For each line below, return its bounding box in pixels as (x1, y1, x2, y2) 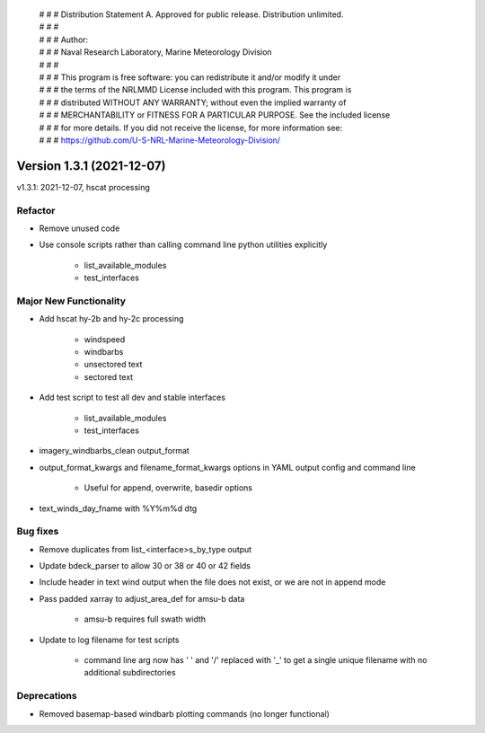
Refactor (16, 204, 56, 216)
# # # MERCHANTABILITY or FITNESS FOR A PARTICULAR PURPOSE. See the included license (39, 110, 391, 120)
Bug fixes (16, 525, 59, 538)
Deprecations (16, 690, 77, 702)
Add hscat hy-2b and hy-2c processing (39, 314, 184, 324)
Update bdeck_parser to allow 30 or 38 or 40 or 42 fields (39, 561, 251, 571)
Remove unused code (39, 223, 120, 234)
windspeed (84, 333, 126, 345)
